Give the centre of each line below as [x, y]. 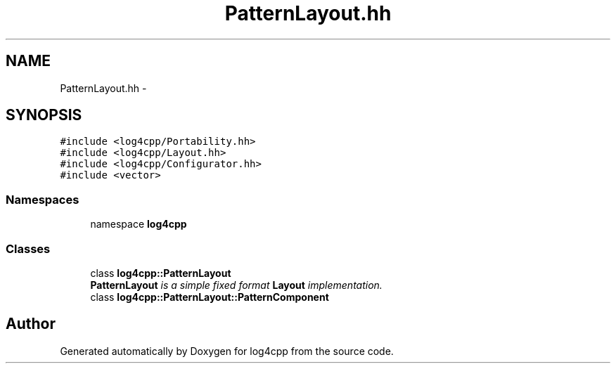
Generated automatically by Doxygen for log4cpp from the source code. [227, 351]
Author [31, 324]
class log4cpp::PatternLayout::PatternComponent [210, 297]
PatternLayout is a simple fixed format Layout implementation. [236, 285]
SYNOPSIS [44, 115]
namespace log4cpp [139, 224]
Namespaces [43, 199]
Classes [28, 248]
